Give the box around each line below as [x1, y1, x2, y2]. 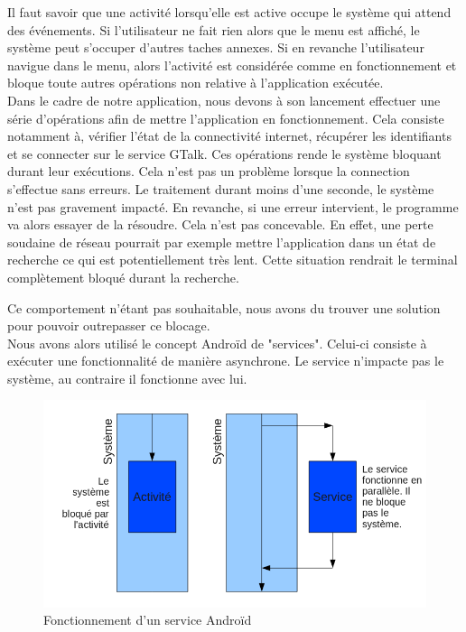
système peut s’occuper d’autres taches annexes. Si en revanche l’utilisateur [7, 38, 424, 57]
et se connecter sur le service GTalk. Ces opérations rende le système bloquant [7, 144, 442, 163]
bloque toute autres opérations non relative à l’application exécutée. [7, 73, 384, 92]
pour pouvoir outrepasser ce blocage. [7, 316, 210, 335]
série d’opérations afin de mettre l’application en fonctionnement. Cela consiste [7, 108, 444, 127]
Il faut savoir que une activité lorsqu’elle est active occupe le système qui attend [7, 3, 452, 21]
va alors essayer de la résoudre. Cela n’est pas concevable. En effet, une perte [7, 215, 433, 234]
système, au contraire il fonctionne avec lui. [7, 368, 247, 387]
